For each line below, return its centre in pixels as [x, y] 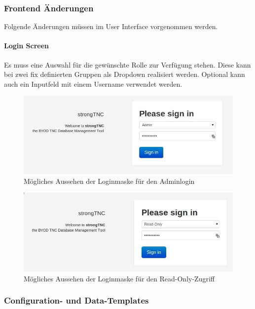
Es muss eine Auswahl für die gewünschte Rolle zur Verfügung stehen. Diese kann [127, 64]
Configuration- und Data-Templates [76, 300]
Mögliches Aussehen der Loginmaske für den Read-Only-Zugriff [119, 278]
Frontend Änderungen [49, 8]
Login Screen [26, 46]
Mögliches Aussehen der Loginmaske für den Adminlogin [109, 181]
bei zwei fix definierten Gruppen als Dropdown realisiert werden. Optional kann [125, 74]
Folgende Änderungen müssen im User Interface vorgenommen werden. [111, 26]
